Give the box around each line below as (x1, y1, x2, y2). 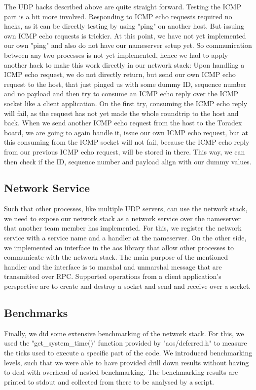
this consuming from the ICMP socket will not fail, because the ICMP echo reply (4, 137, 250, 147)
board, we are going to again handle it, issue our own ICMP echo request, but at (4, 127, 248, 137)
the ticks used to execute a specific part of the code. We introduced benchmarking (4, 348, 253, 358)
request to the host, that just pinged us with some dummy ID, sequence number (4, 78, 247, 89)
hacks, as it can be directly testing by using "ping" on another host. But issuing (4, 21, 244, 31)
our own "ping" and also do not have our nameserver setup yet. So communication (4, 40, 252, 50)
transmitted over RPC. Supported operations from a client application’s (4, 271, 221, 281)
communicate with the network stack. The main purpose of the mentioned (4, 252, 228, 262)
